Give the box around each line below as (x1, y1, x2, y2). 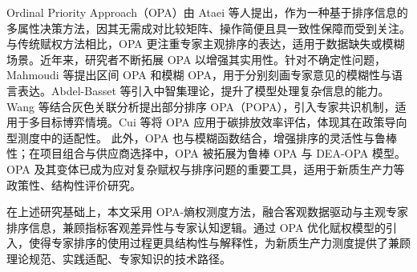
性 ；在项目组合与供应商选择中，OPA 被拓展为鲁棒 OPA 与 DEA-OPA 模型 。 (6, 145, 406, 162)
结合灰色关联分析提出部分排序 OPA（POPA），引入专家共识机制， (49, 98, 395, 114)
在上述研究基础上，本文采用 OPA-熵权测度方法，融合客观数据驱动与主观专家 (6, 203, 409, 220)
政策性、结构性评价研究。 (6, 176, 141, 193)
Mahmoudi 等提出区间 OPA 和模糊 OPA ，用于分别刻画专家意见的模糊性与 (6, 66, 391, 83)
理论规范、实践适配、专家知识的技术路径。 (6, 250, 231, 266)
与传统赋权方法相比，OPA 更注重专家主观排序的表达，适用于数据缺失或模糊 (6, 35, 405, 52)
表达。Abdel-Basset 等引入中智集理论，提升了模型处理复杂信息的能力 (17, 82, 379, 98)
